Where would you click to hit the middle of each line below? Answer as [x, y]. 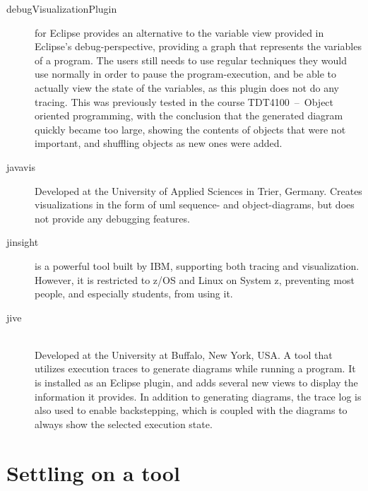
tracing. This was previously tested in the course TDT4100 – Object [184, 101]
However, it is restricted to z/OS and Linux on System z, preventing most [195, 279]
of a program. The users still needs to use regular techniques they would [191, 60]
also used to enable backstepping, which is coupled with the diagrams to [191, 410]
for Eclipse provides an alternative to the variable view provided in [179, 32]
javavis [21, 166]
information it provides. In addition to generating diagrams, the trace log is [198, 396]
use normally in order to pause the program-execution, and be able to [185, 74]
